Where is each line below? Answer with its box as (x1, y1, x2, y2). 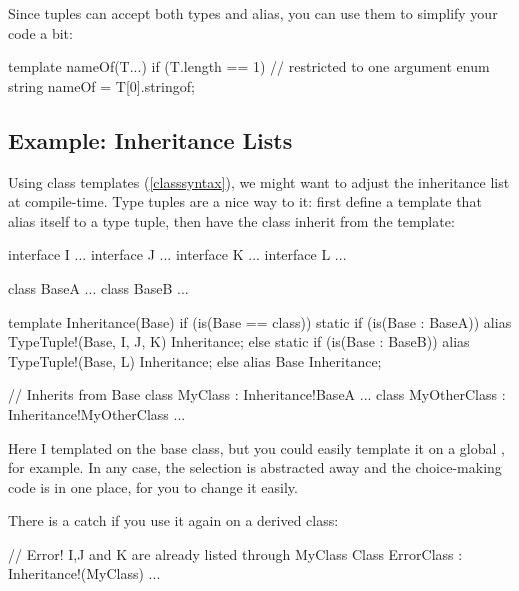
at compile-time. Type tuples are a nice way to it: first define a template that (8, 191, 482, 212)
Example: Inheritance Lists (8, 124, 293, 155)
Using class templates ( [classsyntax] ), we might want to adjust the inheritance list (8, 171, 510, 192)
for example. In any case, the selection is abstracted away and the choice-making (8, 457, 502, 478)
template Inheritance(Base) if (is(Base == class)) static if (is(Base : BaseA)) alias (8, 311, 512, 332)
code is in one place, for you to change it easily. (8, 476, 298, 497)
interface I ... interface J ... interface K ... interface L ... (8, 244, 347, 265)
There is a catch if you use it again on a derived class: (8, 510, 339, 531)
